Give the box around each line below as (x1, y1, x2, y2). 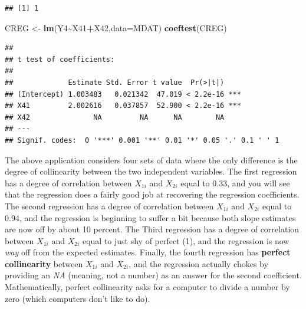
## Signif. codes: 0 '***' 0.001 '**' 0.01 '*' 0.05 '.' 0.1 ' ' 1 (5, 136, 279, 144)
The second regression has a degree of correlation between (5, 199, 214, 212)
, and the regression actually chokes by (129, 257, 268, 269)
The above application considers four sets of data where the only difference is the (5, 153, 298, 166)
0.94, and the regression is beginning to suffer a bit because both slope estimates (5, 211, 296, 223)
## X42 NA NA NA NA (5, 113, 225, 121)
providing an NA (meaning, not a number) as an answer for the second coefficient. (5, 269, 302, 281)
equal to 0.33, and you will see (180, 176, 290, 189)
